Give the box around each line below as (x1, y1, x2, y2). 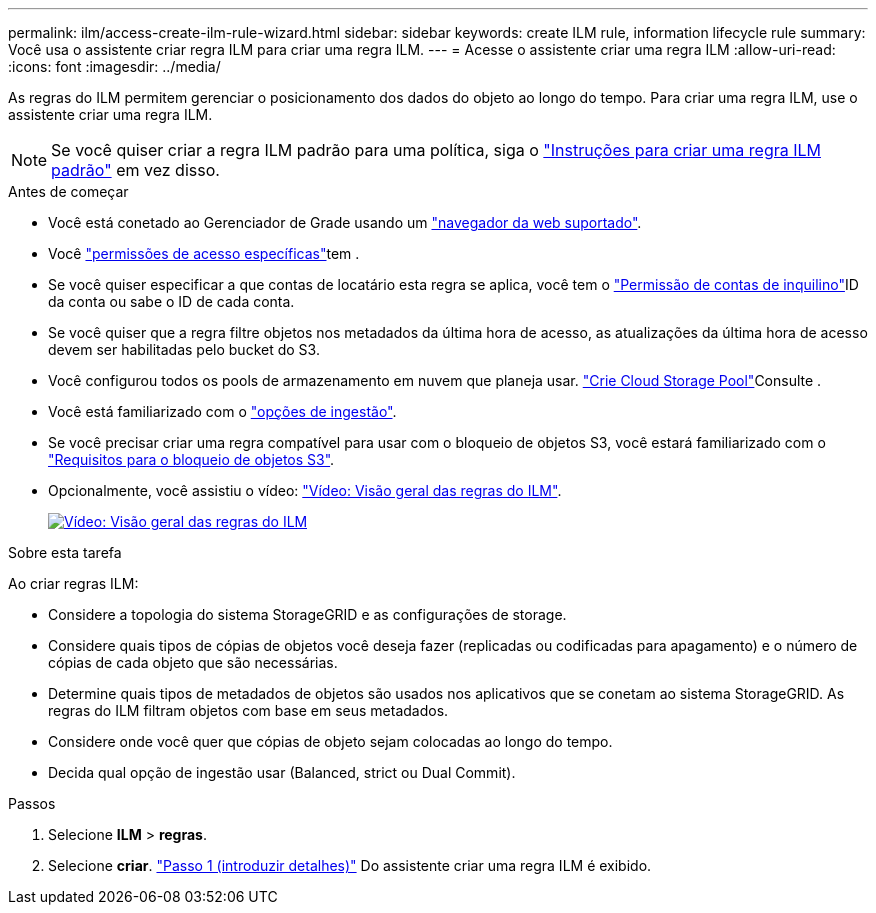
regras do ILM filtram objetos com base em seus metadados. (48, 702, 449, 719)
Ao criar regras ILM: (8, 575, 139, 592)
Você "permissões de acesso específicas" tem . (48, 245, 360, 262)
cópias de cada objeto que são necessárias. (48, 654, 338, 671)
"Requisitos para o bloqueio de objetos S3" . (48, 451, 335, 468)
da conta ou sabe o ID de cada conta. (48, 293, 295, 310)
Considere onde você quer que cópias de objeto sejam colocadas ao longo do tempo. (48, 733, 613, 750)
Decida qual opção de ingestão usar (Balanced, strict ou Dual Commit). (48, 764, 516, 781)
